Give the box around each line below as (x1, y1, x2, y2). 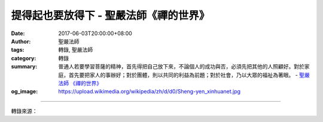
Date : (11, 30, 25, 37)
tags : (11, 46, 25, 54)
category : (11, 54, 36, 62)
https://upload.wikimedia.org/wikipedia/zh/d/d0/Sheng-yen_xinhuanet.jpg (58, 88, 241, 95)
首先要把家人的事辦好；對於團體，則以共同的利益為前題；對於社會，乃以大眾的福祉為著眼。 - (68, 71, 298, 79)
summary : (11, 63, 38, 70)
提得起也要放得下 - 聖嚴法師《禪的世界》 (11, 9, 210, 22)
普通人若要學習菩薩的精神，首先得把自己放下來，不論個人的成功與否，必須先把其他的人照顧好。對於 (58, 63, 304, 70)
